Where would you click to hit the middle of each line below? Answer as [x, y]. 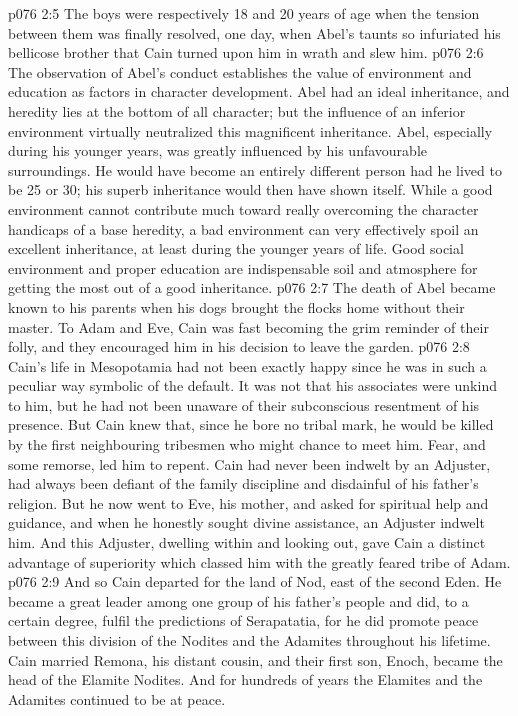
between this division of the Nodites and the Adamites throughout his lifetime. [249, 640]
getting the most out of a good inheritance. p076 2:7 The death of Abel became [252, 287]
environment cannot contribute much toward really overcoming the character [243, 208]
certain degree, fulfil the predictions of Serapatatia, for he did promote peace [243, 620]
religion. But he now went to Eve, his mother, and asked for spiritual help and [248, 502]
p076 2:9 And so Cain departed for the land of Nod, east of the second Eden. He [255, 581]
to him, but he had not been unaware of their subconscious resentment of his [244, 404]
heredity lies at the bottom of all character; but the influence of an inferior [237, 110]
